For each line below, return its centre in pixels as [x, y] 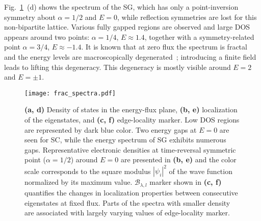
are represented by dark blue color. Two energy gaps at [111, 129]
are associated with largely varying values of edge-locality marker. [127, 213]
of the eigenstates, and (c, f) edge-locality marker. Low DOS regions [132, 119]
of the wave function [201, 171]
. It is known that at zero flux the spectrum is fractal [164, 47]
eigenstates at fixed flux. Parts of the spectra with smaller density [127, 202]
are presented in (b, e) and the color [178, 159]
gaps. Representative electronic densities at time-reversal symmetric [130, 149]
